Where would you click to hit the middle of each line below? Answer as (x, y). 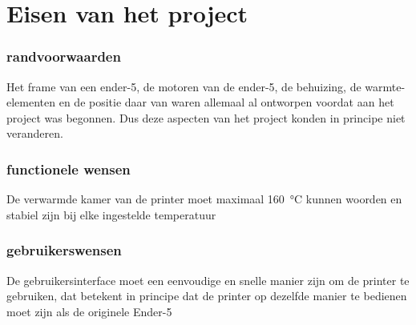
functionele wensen (69, 169)
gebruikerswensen (64, 250)
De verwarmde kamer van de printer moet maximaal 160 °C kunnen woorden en (204, 199)
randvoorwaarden (64, 56)
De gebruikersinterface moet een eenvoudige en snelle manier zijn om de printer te (208, 280)
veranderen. (35, 133)
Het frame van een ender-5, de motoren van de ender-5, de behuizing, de (184, 86)
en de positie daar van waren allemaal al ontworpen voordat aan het (226, 102)
